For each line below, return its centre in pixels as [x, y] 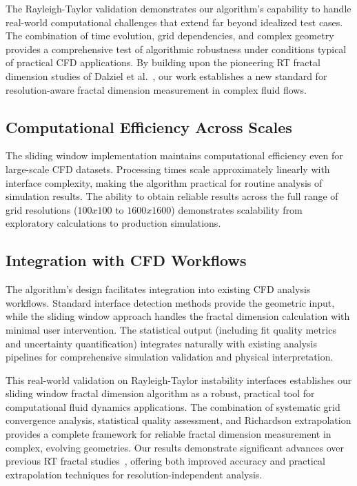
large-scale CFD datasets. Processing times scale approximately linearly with [168, 169]
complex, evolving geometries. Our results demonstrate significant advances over [175, 447]
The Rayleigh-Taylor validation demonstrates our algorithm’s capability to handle [178, 8]
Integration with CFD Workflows [126, 260]
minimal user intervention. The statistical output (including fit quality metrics [171, 329]
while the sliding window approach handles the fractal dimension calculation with [178, 316]
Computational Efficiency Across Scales [149, 126]
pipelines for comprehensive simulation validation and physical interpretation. [170, 357]
